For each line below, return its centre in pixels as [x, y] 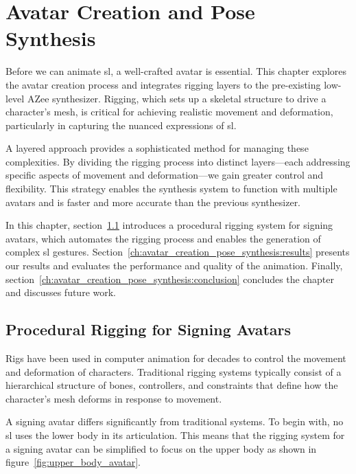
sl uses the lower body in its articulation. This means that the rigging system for [175, 434]
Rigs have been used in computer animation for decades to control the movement [176, 358]
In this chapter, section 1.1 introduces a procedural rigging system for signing [169, 225]
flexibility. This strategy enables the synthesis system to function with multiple [171, 189]
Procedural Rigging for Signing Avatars [149, 329]
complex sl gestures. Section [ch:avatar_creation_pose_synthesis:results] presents [178, 252]
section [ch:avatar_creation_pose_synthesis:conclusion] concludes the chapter [170, 279]
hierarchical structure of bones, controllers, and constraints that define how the [172, 385]
